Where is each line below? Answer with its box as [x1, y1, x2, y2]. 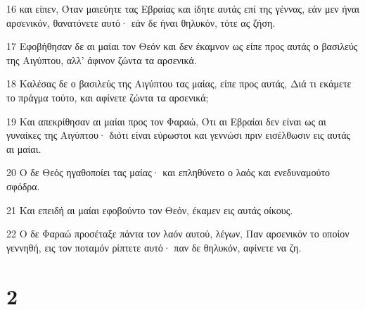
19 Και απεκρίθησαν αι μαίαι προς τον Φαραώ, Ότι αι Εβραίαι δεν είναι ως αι [6, 113, 326, 128]
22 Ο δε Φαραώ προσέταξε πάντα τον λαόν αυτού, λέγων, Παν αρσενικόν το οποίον [6, 226, 350, 241]
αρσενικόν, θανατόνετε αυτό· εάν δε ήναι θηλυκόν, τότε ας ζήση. [6, 15, 276, 30]
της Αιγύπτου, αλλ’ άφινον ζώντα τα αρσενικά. [6, 52, 197, 67]
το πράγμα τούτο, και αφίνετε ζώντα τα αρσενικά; [6, 89, 209, 104]
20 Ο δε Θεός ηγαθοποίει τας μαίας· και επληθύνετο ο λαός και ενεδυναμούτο [6, 165, 331, 180]
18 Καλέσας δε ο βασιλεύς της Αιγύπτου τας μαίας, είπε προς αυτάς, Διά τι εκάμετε [6, 76, 352, 91]
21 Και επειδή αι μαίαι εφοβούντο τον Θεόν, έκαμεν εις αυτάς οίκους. [6, 202, 293, 217]
